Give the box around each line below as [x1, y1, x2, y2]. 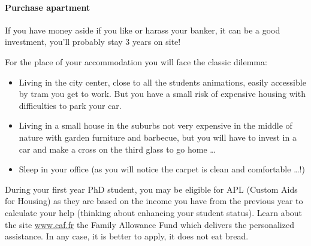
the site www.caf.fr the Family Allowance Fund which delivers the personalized [5, 218, 294, 230]
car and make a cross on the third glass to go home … [19, 142, 216, 155]
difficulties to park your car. [19, 99, 122, 111]
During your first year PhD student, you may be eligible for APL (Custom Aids [5, 183, 298, 195]
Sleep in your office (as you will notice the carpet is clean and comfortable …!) [19, 163, 305, 175]
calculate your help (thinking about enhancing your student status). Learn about [5, 206, 303, 218]
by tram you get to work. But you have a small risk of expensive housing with [19, 87, 306, 100]
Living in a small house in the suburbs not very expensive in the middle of [19, 119, 292, 132]
